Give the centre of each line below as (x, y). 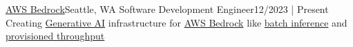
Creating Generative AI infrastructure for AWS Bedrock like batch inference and (176, 22)
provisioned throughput (55, 36)
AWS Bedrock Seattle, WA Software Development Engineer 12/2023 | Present (167, 9)
